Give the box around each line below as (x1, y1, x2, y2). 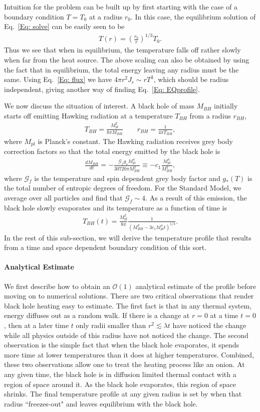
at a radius (89, 11, 123, 21)
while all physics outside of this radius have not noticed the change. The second (4, 329, 248, 340)
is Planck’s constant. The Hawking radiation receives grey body (38, 136, 233, 146)
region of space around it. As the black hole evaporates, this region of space (4, 378, 236, 389)
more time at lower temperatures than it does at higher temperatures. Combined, (4, 349, 254, 359)
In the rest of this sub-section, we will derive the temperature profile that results (4, 232, 251, 242)
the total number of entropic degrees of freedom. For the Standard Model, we (4, 182, 241, 193)
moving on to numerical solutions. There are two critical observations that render (4, 290, 254, 301)
